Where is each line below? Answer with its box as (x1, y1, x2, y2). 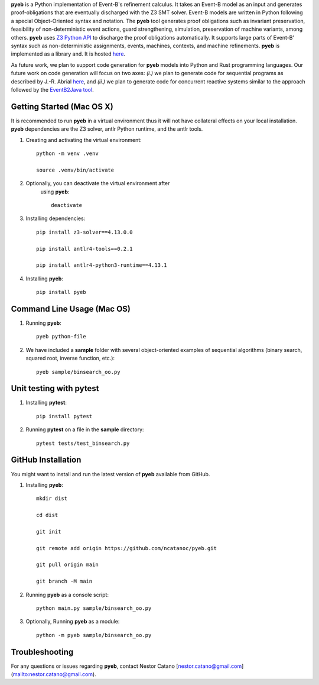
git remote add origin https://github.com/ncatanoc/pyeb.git (36, 545, 217, 551)
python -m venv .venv (36, 150, 99, 157)
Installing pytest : (25, 399, 67, 406)
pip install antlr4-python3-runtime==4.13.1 (36, 262, 168, 269)
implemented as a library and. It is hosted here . (11, 50, 126, 57)
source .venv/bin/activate (36, 166, 115, 173)
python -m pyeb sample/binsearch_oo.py (36, 632, 152, 638)
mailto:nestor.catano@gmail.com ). (12, 671, 97, 678)
